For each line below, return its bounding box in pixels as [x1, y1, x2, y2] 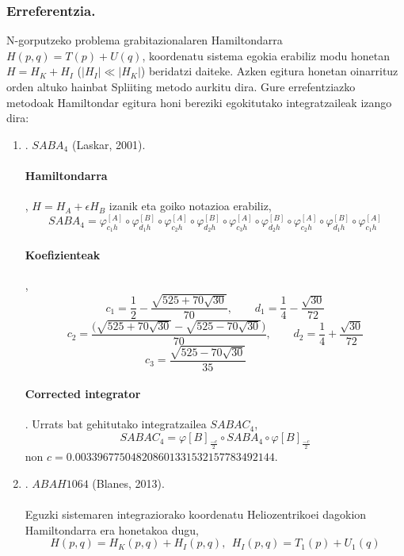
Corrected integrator [25, 385, 141, 402]
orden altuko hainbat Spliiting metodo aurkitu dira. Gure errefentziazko [6, 79, 356, 94]
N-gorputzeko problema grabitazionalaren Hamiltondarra [6, 32, 283, 48]
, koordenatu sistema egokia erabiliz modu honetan [142, 47, 390, 63]
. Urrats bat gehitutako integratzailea [25, 416, 207, 432]
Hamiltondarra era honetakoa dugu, [25, 521, 199, 538]
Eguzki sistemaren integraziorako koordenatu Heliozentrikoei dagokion [25, 506, 367, 523]
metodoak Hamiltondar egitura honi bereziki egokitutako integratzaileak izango [6, 94, 392, 110]
